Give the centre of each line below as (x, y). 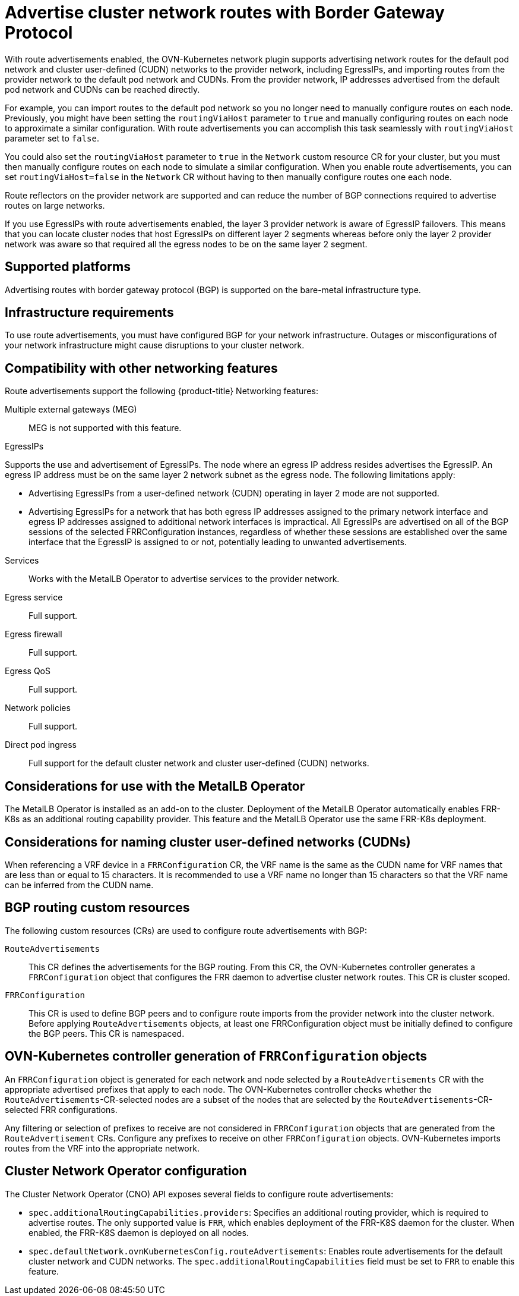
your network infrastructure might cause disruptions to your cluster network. (155, 345)
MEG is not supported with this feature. (105, 428)
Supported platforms (68, 267)
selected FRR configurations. (61, 1109)
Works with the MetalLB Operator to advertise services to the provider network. (184, 579)
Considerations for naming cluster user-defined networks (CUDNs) (208, 842)
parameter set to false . (52, 138)
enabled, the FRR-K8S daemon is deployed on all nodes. (139, 1232)
